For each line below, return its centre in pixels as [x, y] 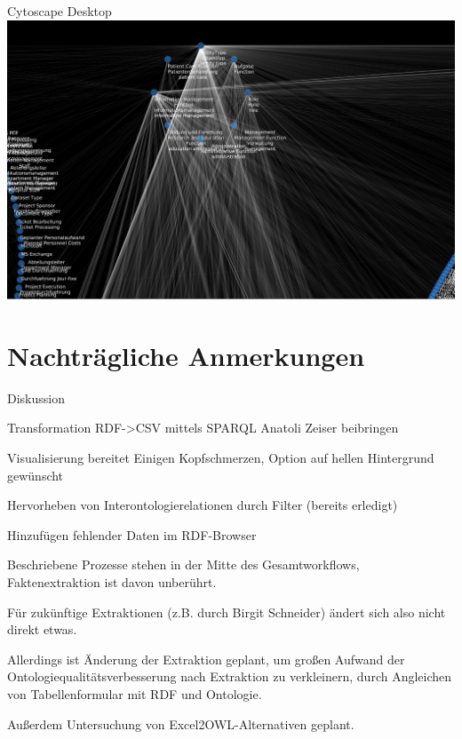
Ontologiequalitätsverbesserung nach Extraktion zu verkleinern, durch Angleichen [230, 676]
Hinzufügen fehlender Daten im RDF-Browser [132, 534]
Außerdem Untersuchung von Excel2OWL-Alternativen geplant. [181, 723]
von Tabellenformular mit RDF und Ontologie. [135, 693]
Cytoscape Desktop [60, 11]
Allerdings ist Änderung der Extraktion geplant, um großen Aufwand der [206, 659]
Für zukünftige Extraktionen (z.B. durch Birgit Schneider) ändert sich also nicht [227, 612]
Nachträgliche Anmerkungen [186, 355]
